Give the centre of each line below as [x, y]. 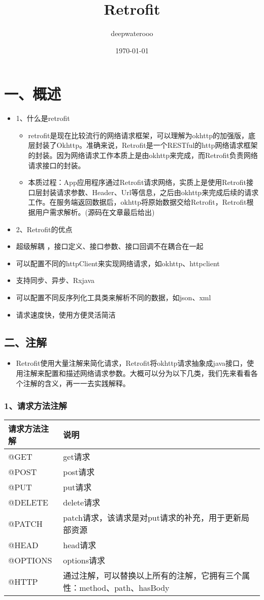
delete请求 [82, 502]
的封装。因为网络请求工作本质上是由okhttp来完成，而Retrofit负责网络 [143, 155]
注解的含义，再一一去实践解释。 [76, 383]
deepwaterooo [132, 33]
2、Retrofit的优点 [44, 229]
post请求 [79, 472]
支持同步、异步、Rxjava [55, 280]
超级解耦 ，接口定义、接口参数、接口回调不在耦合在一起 [110, 246]
